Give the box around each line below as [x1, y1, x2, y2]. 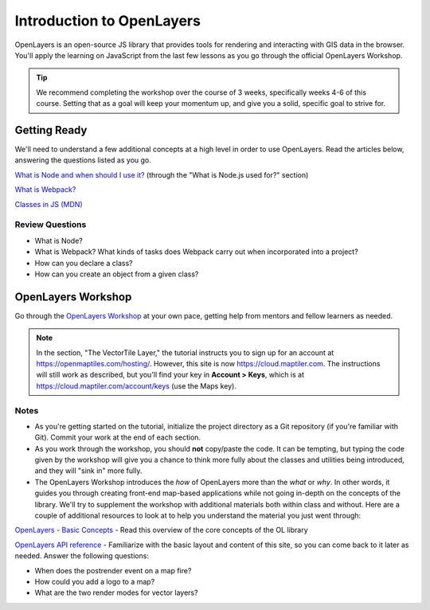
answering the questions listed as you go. [14, 155, 151, 165]
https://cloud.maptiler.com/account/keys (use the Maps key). [36, 381, 236, 390]
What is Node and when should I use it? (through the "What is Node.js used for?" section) [14, 170, 309, 179]
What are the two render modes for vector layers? [34, 588, 198, 597]
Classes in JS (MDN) [14, 199, 83, 209]
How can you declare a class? [34, 258, 133, 268]
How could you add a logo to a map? [34, 577, 155, 586]
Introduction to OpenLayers [14, 12, 201, 29]
